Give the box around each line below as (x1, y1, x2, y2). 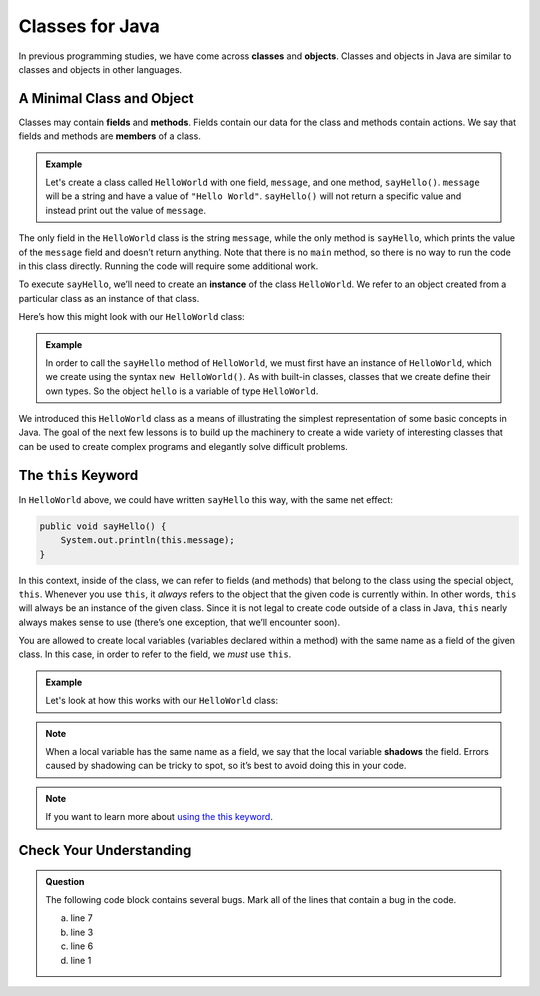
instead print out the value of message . (45, 204, 207, 216)
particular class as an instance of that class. (18, 292, 200, 304)
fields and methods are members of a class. (18, 130, 202, 142)
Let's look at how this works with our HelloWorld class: (45, 695, 279, 707)
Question (45, 875, 85, 887)
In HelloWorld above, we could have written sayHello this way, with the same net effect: (18, 493, 394, 505)
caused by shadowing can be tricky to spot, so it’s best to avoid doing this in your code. (45, 760, 407, 772)
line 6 (70, 940, 94, 952)
